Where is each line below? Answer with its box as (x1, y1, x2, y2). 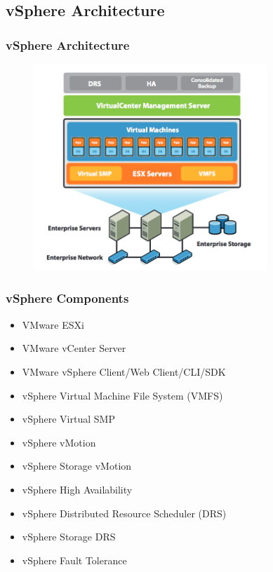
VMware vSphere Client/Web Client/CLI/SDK (22, 364, 226, 379)
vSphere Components (6, 290, 129, 307)
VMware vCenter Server (22, 341, 126, 355)
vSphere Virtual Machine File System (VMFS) (22, 388, 223, 402)
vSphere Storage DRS (22, 529, 116, 544)
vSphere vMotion (22, 435, 96, 449)
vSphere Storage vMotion (22, 458, 132, 473)
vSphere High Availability (22, 482, 133, 496)
